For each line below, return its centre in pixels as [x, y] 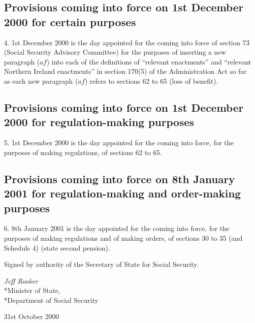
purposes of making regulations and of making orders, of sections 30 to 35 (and [123, 238]
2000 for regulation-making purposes [99, 122]
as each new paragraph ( [41, 81]
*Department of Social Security [51, 300]
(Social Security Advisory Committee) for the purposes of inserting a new [115, 52]
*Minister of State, [32, 290]
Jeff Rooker [21, 280]
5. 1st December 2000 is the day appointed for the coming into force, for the [119, 143]
